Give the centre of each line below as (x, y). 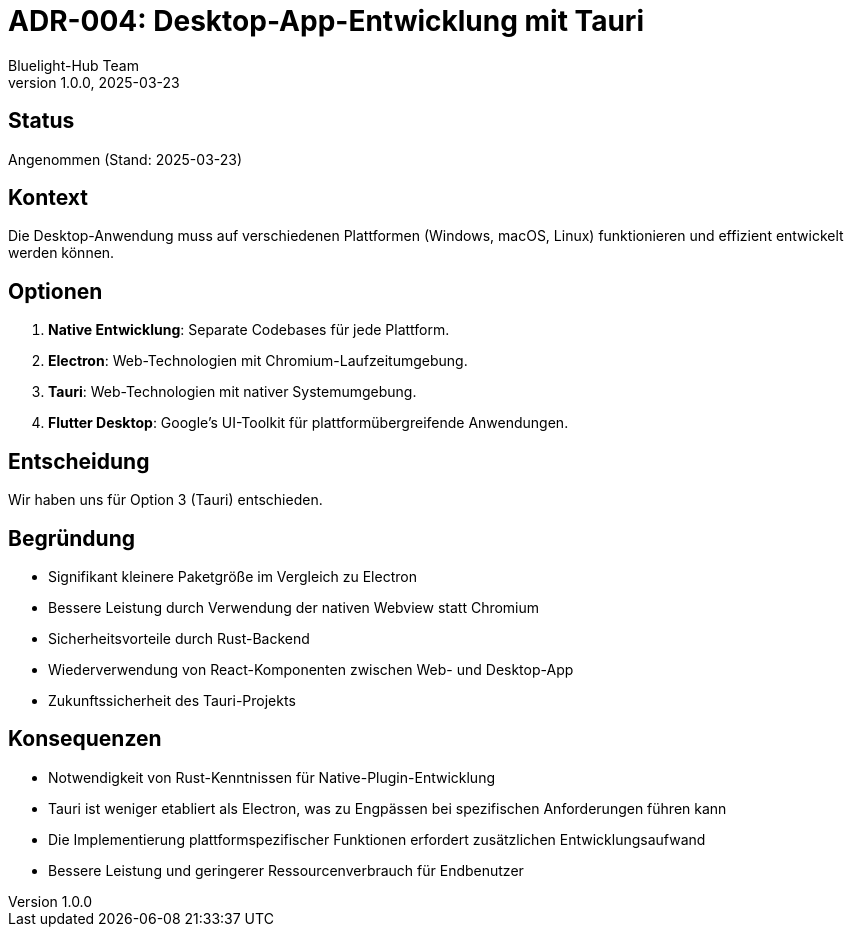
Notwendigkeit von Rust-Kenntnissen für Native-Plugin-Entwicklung (271, 777)
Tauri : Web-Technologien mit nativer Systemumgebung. (232, 392)
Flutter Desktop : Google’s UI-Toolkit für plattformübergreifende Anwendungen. (308, 423)
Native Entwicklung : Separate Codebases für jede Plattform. (249, 330)
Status (41, 121)
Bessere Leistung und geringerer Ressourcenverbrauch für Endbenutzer (286, 870)
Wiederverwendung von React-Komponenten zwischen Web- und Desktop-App (311, 669)
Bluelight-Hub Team (73, 65)
